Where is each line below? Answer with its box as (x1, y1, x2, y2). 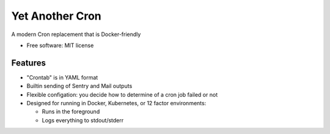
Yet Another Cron (11, 9, 101, 23)
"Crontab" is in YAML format (26, 73, 98, 81)
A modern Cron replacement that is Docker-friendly (11, 31, 141, 38)
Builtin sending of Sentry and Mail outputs (26, 83, 133, 90)
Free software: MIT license (26, 42, 94, 49)
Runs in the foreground (42, 108, 100, 116)
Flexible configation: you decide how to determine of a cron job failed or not (26, 91, 218, 98)
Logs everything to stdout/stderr (42, 116, 124, 124)
